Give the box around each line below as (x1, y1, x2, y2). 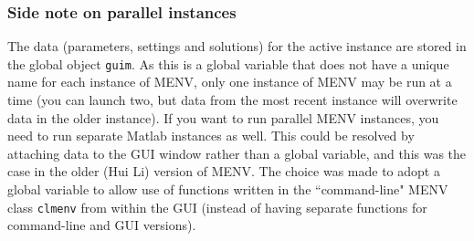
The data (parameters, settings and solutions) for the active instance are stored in (7, 37, 467, 56)
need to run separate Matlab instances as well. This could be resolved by (7, 126, 415, 145)
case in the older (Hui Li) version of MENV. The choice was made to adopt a (7, 162, 440, 181)
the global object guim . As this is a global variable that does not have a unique (7, 54, 449, 73)
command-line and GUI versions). (7, 215, 196, 235)
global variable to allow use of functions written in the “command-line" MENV (7, 180, 448, 199)
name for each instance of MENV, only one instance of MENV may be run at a (7, 72, 452, 91)
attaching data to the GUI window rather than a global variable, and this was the (7, 143, 467, 162)
